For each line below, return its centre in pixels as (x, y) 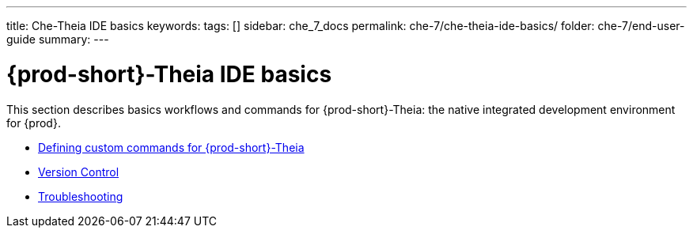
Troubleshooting (81, 196)
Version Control (79, 172)
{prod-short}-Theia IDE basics (169, 74)
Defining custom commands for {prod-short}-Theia (171, 147)
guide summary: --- (58, 39)
